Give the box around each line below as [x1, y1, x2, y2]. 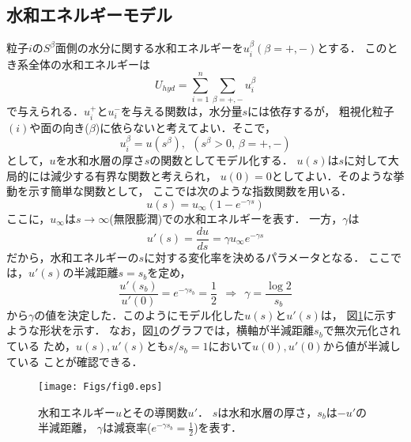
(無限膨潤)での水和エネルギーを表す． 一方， [109, 210, 343, 226]
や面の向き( [29, 119, 89, 135]
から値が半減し [322, 338, 401, 354]
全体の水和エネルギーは [28, 55, 150, 72]
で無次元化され [322, 322, 401, 338]
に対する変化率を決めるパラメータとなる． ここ [144, 248, 390, 265]
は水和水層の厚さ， [217, 403, 318, 420]
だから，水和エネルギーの [6, 248, 139, 265]
